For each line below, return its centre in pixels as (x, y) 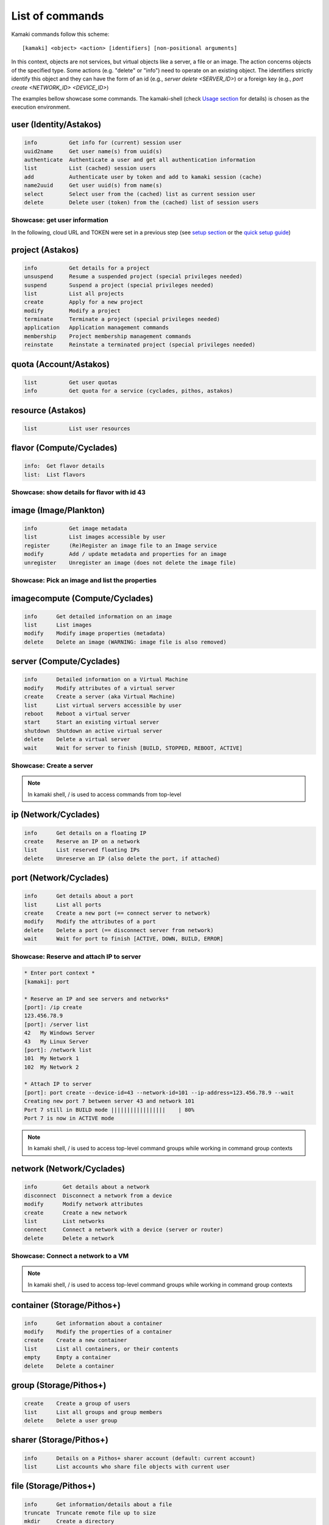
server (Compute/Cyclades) (65, 662)
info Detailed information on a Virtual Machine (106, 680)
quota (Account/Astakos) (60, 364)
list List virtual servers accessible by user (103, 705)
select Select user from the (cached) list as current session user (140, 194)
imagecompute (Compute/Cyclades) (82, 598)
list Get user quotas (71, 382)
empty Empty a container (68, 1358)
